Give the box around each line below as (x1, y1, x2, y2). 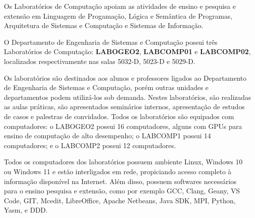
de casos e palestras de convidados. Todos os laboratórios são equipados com (4, 111, 234, 121)
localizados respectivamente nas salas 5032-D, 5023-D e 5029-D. (4, 56, 196, 66)
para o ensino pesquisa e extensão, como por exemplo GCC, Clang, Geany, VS (4, 186, 240, 196)
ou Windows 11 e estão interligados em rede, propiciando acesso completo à (4, 166, 231, 176)
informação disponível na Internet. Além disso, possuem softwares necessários (4, 176, 237, 186)
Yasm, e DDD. (4, 205, 48, 215)
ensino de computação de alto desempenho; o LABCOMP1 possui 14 (4, 130, 211, 141)
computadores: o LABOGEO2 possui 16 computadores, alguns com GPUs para (4, 121, 242, 131)
